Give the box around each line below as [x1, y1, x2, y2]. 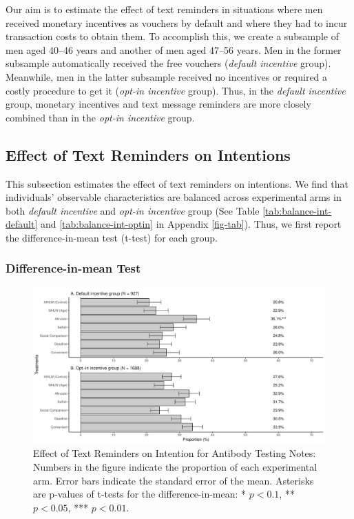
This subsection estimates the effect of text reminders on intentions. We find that [6, 176, 348, 190]
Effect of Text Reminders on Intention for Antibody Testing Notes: [33, 446, 316, 460]
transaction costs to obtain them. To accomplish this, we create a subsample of [6, 29, 339, 43]
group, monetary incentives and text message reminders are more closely [6, 97, 311, 111]
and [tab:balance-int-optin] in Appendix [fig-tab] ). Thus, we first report [40, 217, 342, 231]
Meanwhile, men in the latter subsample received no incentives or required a [6, 69, 328, 84]
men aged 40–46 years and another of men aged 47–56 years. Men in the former [6, 42, 342, 57]
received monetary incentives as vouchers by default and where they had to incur [6, 15, 348, 30]
